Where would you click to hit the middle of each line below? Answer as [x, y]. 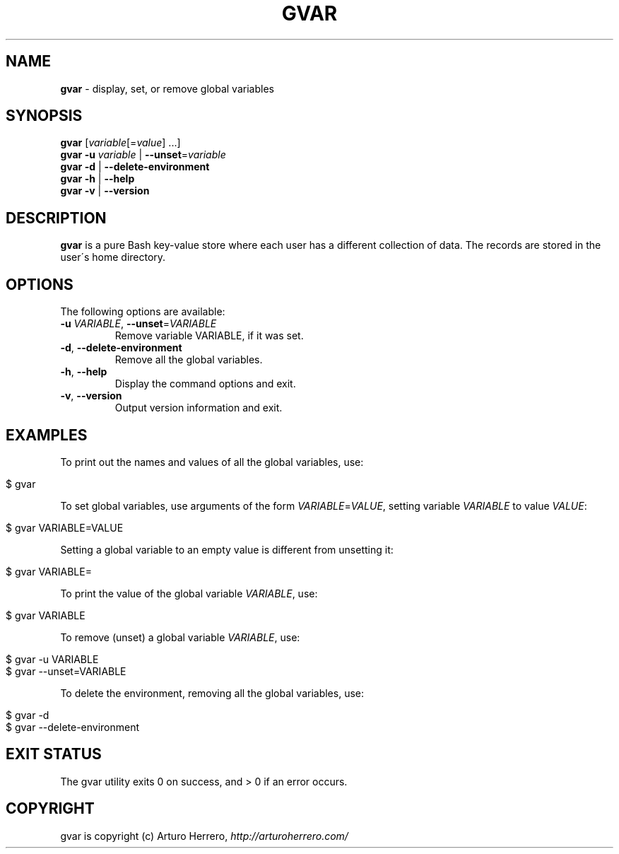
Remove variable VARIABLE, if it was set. [209, 336]
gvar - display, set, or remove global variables [167, 88]
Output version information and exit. [199, 408]
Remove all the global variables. [189, 360]
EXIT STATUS [54, 754]
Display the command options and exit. [205, 384]
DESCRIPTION [56, 218]
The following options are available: [143, 312]
